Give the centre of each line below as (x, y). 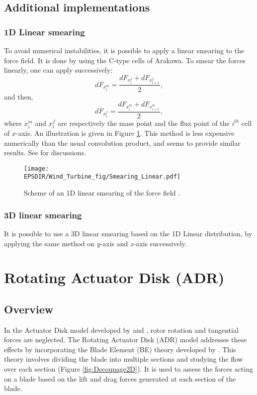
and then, (19, 96)
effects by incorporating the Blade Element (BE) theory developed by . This (120, 349)
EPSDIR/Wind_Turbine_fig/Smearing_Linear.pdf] (102, 177)
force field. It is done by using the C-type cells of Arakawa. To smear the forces (125, 60)
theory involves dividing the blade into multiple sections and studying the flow (124, 359)
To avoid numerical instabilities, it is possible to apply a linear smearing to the (124, 50)
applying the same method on (49, 243)
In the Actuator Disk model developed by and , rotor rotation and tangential (121, 330)
